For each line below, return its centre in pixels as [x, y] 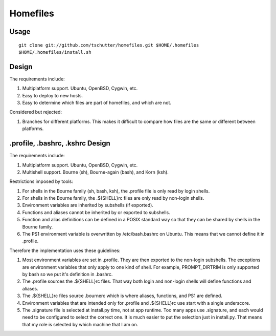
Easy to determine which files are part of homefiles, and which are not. [97, 103]
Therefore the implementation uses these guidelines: [65, 250]
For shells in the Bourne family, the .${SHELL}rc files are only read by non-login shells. [113, 198]
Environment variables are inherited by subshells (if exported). [88, 205]
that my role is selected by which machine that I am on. [80, 324]
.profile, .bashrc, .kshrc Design [60, 143]
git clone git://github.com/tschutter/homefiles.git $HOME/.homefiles [109, 45]
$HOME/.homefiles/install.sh [55, 52]
